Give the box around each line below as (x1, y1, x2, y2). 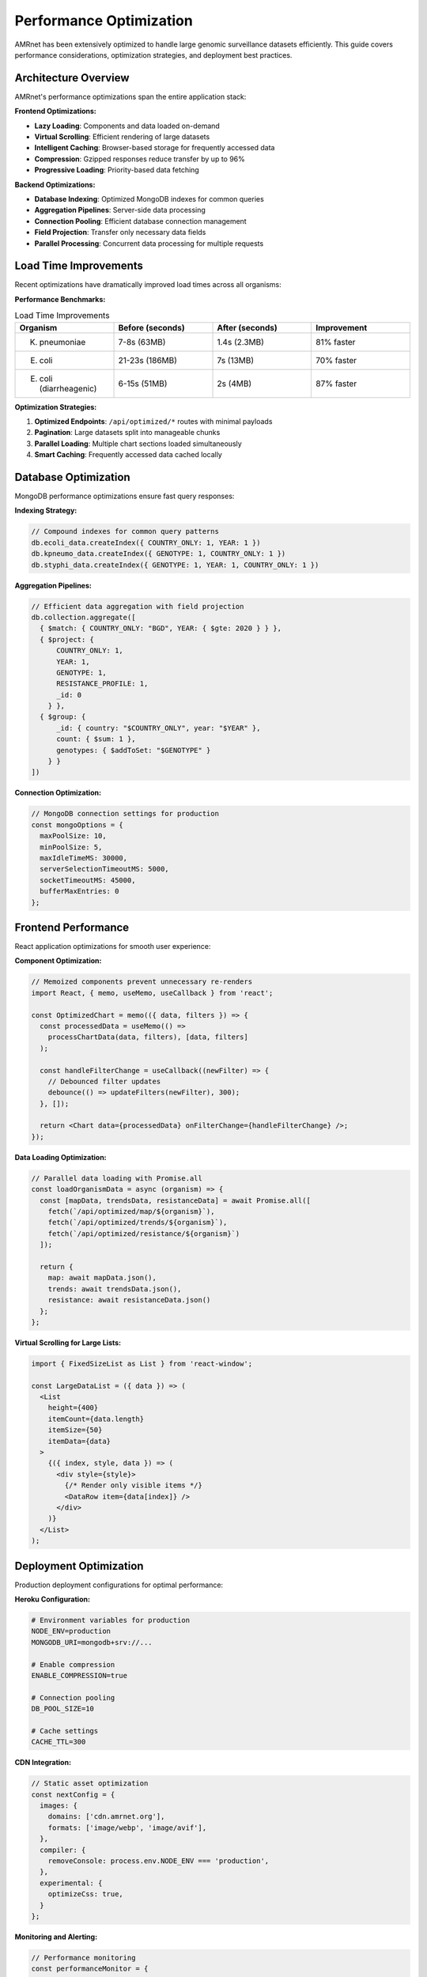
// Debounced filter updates (47, 1076, 161, 1086)
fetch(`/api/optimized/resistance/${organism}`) (47, 1229, 240, 1238)
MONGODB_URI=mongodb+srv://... (31, 1638, 153, 1646)
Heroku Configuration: (14, 1594, 91, 1605)
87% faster (315, 378, 357, 389)
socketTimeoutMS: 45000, (40, 875, 136, 885)
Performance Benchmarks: (14, 294, 106, 304)
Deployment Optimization (14, 1559, 144, 1573)
